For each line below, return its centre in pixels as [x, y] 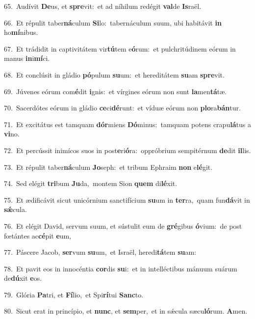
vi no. [12, 134]
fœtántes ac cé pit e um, [38, 235]
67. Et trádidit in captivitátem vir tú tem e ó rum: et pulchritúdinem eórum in [120, 48]
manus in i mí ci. [27, 58]
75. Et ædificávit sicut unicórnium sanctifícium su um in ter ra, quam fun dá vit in [127, 199]
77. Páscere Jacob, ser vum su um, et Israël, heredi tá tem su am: [100, 252]
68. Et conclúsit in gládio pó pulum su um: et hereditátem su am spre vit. [114, 74]
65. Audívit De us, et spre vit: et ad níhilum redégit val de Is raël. [103, 6]
